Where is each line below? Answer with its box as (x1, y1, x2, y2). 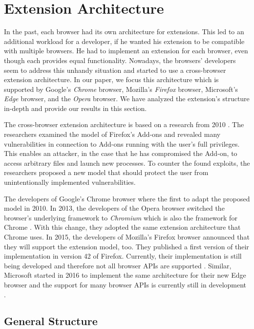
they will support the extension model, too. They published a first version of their (4, 241, 249, 251)
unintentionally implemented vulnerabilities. (4, 177, 136, 187)
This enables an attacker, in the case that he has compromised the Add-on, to (4, 148, 237, 158)
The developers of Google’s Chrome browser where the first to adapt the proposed (4, 193, 250, 203)
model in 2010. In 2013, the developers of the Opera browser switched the (4, 203, 225, 213)
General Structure (4, 313, 98, 328)
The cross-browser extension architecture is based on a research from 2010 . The (4, 119, 244, 130)
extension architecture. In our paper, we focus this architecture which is (4, 74, 219, 85)
